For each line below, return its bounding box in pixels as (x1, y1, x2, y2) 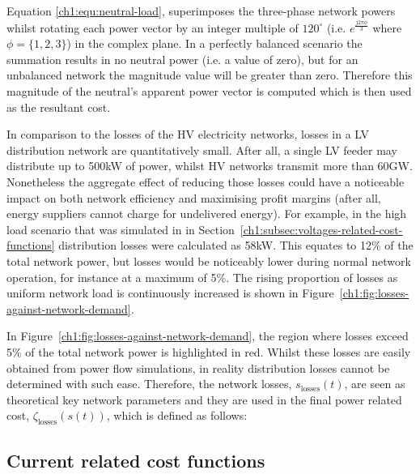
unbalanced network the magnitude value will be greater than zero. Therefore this (6, 66, 413, 83)
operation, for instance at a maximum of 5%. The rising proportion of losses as (6, 268, 398, 285)
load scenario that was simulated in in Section (6, 220, 235, 237)
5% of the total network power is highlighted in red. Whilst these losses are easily (6, 343, 411, 360)
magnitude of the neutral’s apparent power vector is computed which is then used (6, 83, 412, 100)
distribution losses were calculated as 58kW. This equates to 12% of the (58, 237, 414, 254)
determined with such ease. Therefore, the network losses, (6, 375, 292, 392)
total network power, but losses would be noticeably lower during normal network (6, 253, 411, 269)
